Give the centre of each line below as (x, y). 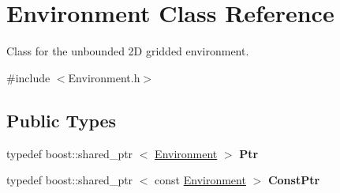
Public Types (62, 120)
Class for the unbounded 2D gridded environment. (128, 51)
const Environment (200, 180)
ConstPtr (294, 180)
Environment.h (104, 77)
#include (28, 77)
